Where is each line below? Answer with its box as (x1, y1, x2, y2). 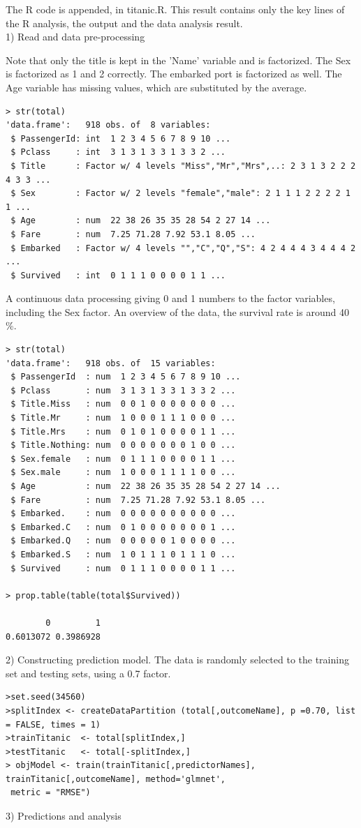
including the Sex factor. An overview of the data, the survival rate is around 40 (6, 304, 349, 319)
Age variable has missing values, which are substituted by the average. (6, 80, 307, 94)
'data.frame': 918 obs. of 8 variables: (6, 120, 211, 130)
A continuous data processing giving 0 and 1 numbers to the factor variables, (6, 291, 335, 306)
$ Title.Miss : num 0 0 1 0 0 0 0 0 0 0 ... (10, 399, 236, 409)
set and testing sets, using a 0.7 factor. (6, 665, 171, 680)
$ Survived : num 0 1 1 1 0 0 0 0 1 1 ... (10, 563, 236, 573)
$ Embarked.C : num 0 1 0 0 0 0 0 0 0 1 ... (10, 522, 236, 532)
